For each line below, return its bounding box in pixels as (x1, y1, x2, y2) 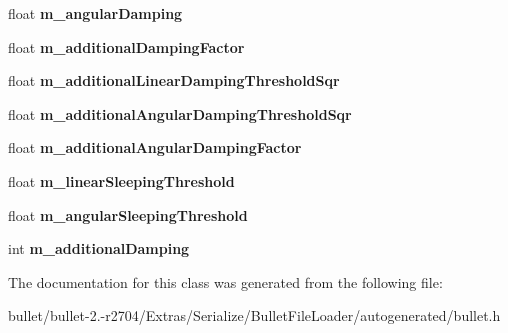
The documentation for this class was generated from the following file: (8, 271, 443, 292)
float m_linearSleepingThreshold (8, 170, 235, 191)
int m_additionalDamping (8, 238, 190, 259)
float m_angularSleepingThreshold (8, 204, 248, 225)
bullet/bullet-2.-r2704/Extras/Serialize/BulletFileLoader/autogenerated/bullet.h (8, 305, 501, 326)
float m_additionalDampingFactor (8, 36, 245, 57)
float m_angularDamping (8, 3, 183, 23)
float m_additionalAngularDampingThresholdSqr (8, 103, 352, 124)
